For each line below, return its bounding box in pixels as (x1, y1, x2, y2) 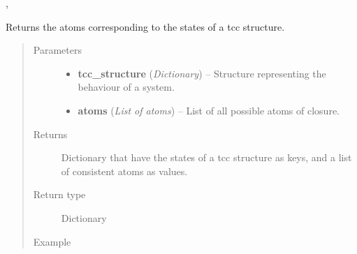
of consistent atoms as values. (61, 163, 188, 178)
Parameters (33, 43, 82, 57)
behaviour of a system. (78, 80, 175, 94)
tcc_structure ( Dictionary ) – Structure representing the (78, 66, 326, 80)
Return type (33, 187, 86, 202)
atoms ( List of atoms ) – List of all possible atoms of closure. (78, 103, 340, 117)
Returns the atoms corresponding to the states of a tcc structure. (6, 19, 285, 33)
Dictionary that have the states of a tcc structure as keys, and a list (61, 150, 352, 165)
